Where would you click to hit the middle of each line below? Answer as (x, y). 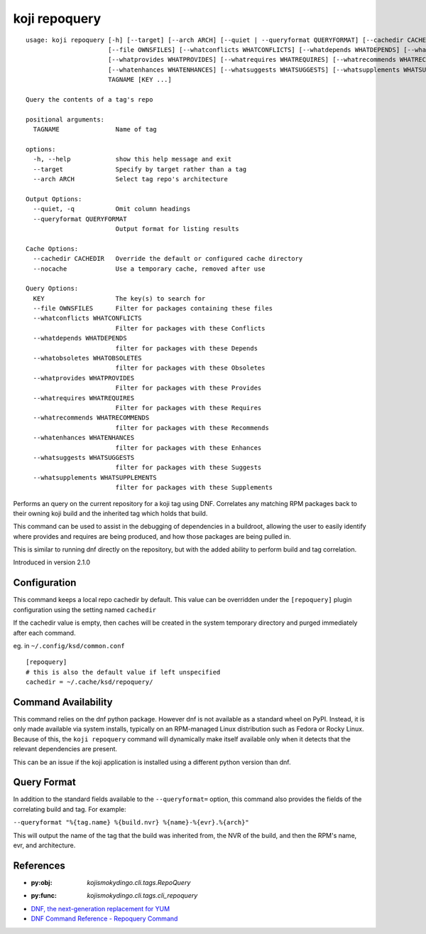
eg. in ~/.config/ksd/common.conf (69, 645)
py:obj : (42, 882)
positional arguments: (65, 119)
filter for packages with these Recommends (192, 428)
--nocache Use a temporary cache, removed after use (149, 269)
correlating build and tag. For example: (70, 809)
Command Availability (63, 702)
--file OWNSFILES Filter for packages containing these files (153, 308)
